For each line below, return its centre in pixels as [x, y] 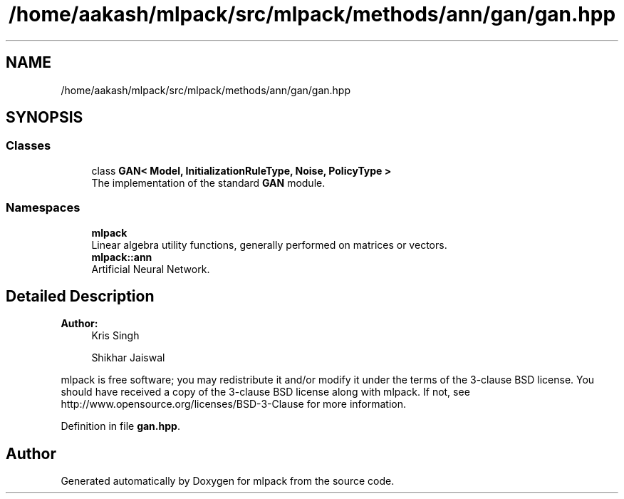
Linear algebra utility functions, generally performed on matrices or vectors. [269, 245]
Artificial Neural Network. [151, 269]
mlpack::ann [122, 257]
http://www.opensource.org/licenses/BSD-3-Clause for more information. [233, 404]
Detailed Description [80, 296]
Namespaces [43, 208]
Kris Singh [115, 336]
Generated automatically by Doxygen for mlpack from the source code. [228, 481]
